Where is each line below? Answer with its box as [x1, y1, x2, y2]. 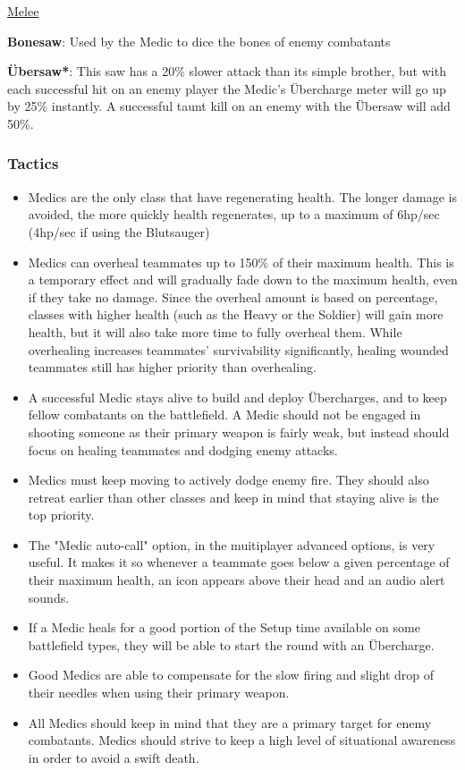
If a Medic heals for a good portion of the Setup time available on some [28, 618, 420, 637]
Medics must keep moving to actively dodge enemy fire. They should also [28, 470, 429, 489]
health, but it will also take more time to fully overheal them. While [28, 322, 402, 341]
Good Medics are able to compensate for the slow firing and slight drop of [28, 665, 435, 684]
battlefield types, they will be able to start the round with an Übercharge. [28, 635, 435, 654]
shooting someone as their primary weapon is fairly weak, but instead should [28, 422, 450, 441]
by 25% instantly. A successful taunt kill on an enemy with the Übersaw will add [7, 97, 451, 115]
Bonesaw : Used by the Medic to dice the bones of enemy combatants [7, 31, 391, 50]
